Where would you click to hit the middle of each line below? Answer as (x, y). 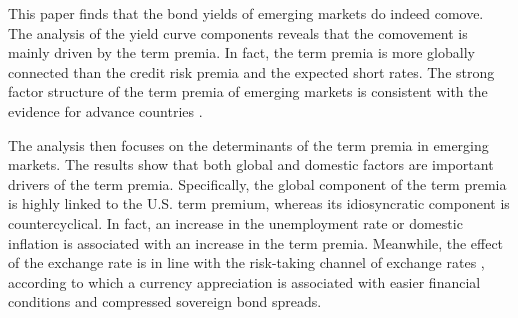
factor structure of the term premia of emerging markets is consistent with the (248, 91)
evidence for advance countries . (105, 110)
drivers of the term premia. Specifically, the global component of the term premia (257, 183)
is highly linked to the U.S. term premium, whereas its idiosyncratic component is (259, 203)
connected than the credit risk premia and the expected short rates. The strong (251, 71)
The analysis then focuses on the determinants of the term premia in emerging (248, 144)
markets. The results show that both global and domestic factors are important (251, 164)
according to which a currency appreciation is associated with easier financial (244, 281)
